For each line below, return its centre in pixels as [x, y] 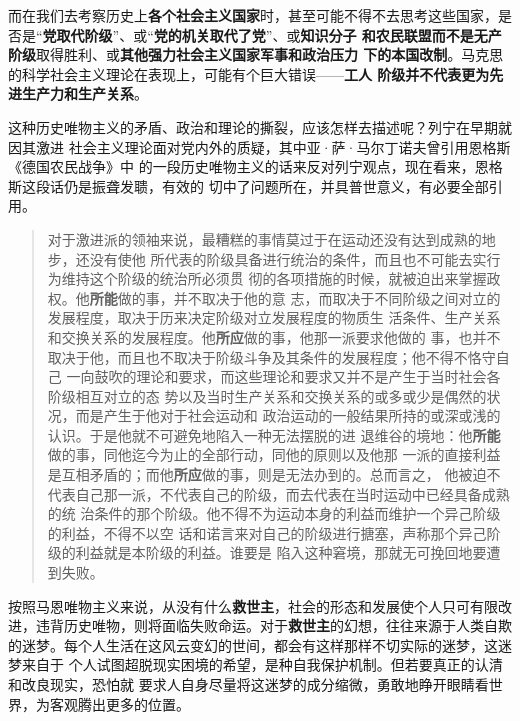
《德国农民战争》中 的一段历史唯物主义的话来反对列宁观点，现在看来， [241, 166]
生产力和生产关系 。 [84, 93]
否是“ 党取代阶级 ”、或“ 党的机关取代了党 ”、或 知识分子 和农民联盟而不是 [241, 34]
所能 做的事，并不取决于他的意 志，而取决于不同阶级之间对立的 [295, 297]
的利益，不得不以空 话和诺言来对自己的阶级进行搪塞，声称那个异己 [267, 532]
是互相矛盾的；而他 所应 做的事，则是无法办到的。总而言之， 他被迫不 [274, 474]
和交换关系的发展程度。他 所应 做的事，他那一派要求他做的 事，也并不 [274, 336]
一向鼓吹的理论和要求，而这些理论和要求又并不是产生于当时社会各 [283, 376]
